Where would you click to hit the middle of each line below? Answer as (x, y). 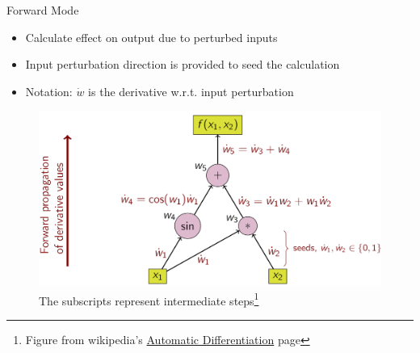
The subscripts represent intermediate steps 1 (149, 299)
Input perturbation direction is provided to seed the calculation (183, 64)
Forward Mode (43, 10)
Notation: (49, 91)
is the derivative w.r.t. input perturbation (191, 91)
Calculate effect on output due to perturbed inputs (151, 37)
